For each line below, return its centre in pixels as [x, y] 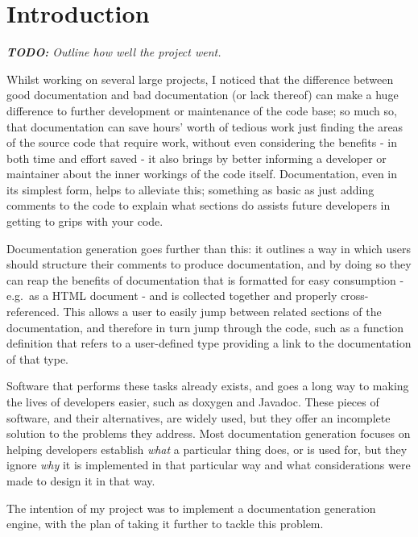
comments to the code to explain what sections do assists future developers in [199, 205]
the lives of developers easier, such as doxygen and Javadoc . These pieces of [193, 402]
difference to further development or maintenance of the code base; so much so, [202, 110]
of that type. [38, 358]
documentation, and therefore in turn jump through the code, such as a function [205, 327]
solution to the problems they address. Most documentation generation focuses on [209, 433]
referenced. [33, 312]
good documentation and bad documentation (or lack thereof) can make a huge [203, 95]
